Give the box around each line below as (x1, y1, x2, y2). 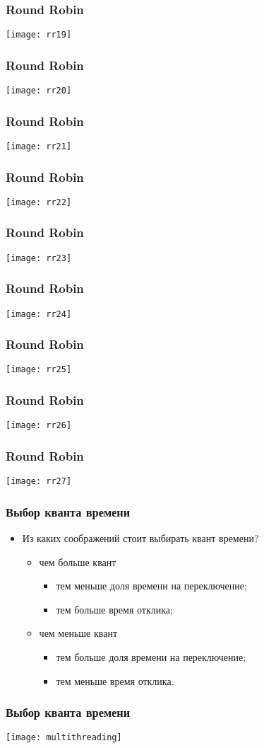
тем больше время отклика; (56, 602, 173, 616)
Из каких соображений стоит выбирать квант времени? (22, 531, 259, 546)
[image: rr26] (6, 420, 72, 431)
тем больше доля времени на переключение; (56, 650, 246, 664)
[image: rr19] (6, 30, 72, 40)
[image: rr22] (6, 197, 72, 207)
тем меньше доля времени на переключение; (56, 578, 247, 593)
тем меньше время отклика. (56, 673, 174, 688)
